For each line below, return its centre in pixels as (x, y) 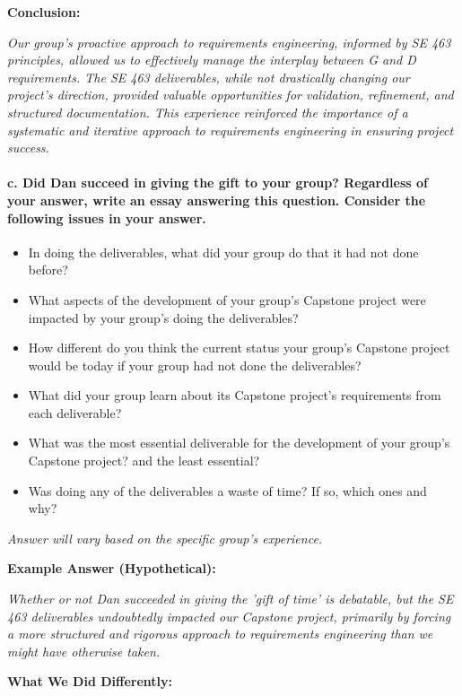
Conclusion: (44, 12)
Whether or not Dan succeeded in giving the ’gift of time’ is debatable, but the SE (231, 599)
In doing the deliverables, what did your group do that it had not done (223, 252)
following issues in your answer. (107, 217)
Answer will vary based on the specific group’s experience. (165, 538)
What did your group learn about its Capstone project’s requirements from (235, 395)
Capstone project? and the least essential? (144, 461)
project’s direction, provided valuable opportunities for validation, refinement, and (231, 95)
